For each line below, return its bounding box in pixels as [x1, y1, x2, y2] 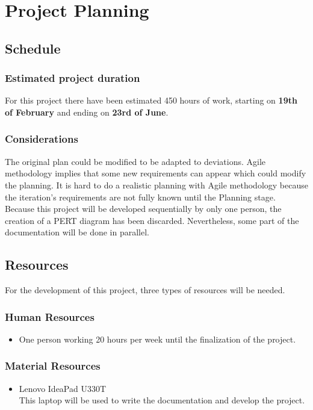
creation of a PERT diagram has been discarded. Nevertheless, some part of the [5, 214, 299, 226]
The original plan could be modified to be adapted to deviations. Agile [5, 155, 265, 167]
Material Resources [5, 358, 101, 373]
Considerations [5, 131, 78, 146]
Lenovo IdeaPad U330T [19, 382, 107, 394]
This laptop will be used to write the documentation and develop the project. [19, 394, 305, 406]
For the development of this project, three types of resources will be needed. [5, 284, 285, 296]
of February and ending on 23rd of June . [5, 105, 169, 118]
